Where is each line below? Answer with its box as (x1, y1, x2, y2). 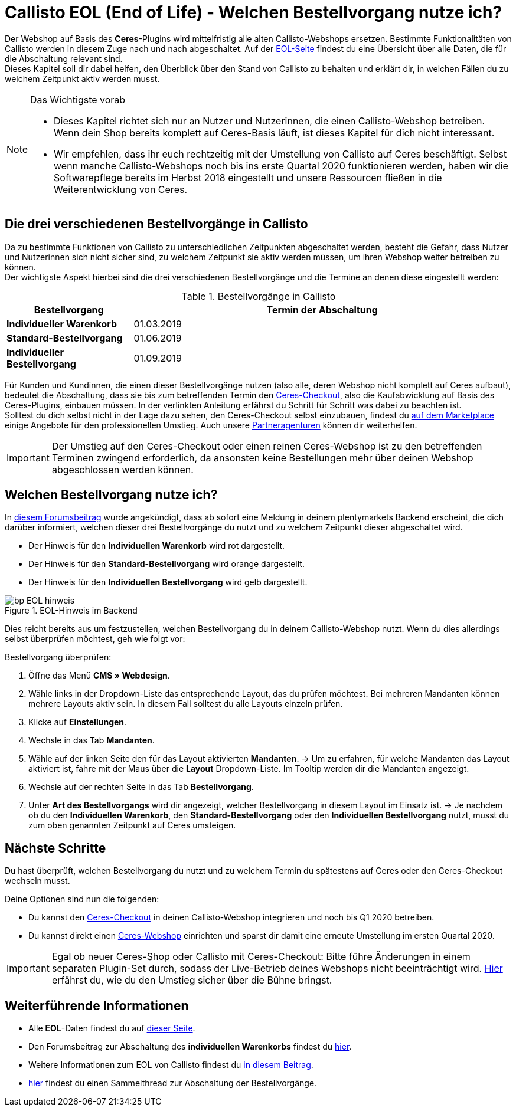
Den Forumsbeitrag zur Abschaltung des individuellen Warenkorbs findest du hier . (28, 1041, 352, 1052)
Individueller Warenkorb (6, 317, 117, 330)
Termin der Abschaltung (266, 303, 378, 316)
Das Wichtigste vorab (30, 93, 126, 106)
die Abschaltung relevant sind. (5, 53, 123, 64)
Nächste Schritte (5, 840, 106, 856)
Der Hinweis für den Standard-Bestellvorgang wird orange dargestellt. (28, 559, 305, 569)
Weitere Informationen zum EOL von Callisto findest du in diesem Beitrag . (28, 1060, 313, 1070)
